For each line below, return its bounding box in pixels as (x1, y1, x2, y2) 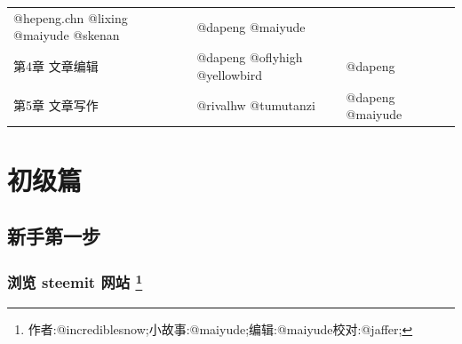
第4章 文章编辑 (13, 56, 99, 75)
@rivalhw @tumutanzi (196, 96, 315, 115)
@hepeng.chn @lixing (13, 8, 128, 27)
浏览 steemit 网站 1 (7, 269, 143, 293)
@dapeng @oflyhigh (196, 48, 303, 67)
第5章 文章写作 (13, 96, 99, 115)
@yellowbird (196, 65, 262, 84)
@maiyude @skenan (13, 26, 120, 44)
